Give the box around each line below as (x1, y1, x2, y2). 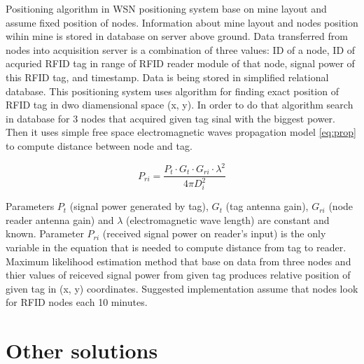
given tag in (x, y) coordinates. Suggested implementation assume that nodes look (6, 281, 358, 295)
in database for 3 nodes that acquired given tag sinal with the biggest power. (6, 111, 335, 125)
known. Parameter (6, 226, 84, 241)
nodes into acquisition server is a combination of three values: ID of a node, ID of (6, 42, 356, 57)
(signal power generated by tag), (69, 199, 209, 213)
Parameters (6, 199, 55, 213)
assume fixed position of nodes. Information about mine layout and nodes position (6, 15, 358, 29)
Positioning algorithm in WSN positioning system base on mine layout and (6, 1, 327, 15)
